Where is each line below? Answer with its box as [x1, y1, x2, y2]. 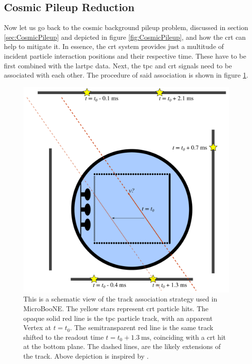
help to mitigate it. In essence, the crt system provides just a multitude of [4, 41, 224, 51]
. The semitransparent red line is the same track [70, 322, 214, 332]
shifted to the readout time [23, 332, 104, 342]
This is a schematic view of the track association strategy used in [23, 294, 218, 304]
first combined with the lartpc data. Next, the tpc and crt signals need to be [4, 60, 232, 70]
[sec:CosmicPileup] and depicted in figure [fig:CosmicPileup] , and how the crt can [4, 32, 246, 42]
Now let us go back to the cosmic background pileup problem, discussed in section [4, 22, 248, 32]
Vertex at [23, 322, 51, 332]
